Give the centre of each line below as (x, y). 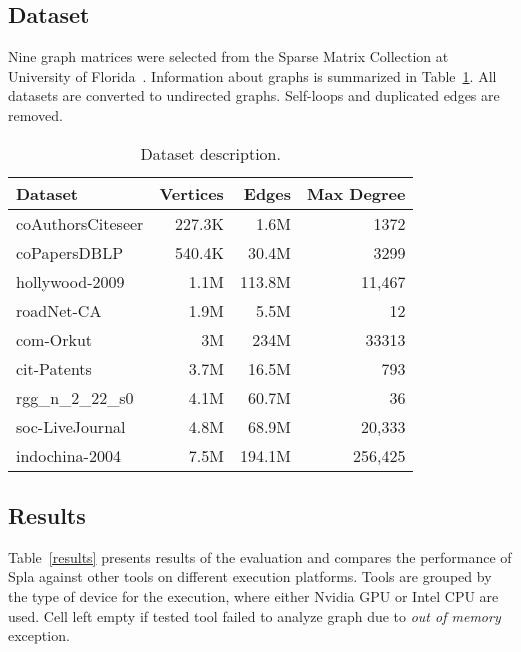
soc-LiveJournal (71, 426)
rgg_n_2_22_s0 (75, 397)
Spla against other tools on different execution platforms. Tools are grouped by (250, 576)
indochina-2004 (68, 455)
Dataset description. (210, 153)
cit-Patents (54, 368)
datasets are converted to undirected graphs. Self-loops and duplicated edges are (254, 95)
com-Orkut (54, 339)
